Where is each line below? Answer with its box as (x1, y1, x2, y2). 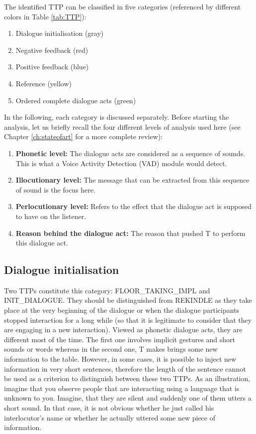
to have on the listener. (15, 211, 86, 221)
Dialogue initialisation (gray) (15, 28, 104, 38)
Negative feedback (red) (15, 44, 88, 55)
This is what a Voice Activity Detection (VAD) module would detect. (15, 158, 227, 168)
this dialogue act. (15, 237, 68, 248)
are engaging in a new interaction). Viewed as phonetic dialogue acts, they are (4, 324, 243, 335)
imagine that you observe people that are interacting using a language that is (4, 383, 240, 393)
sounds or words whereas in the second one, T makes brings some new (4, 344, 218, 354)
